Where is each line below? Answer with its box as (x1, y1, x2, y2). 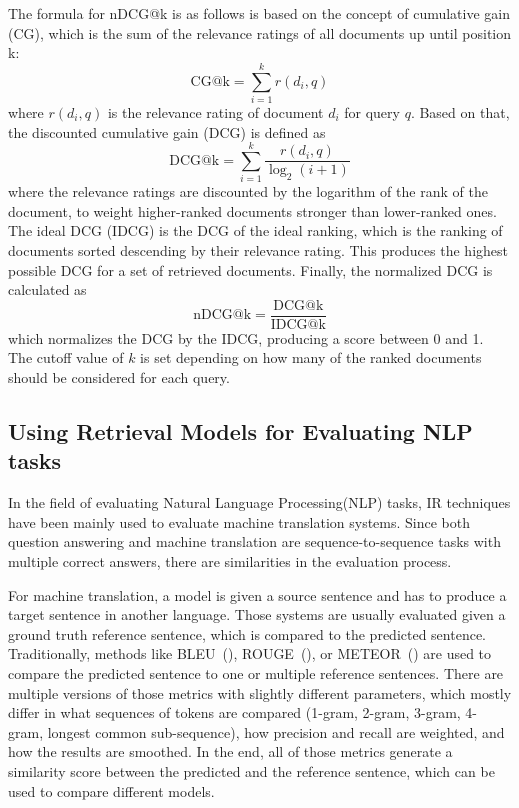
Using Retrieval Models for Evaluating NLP (8, 416, 473, 447)
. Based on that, (410, 101, 510, 122)
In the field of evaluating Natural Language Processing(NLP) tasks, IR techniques (8, 492, 511, 513)
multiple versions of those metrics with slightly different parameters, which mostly (8, 682, 512, 703)
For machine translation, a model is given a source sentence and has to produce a (8, 584, 507, 605)
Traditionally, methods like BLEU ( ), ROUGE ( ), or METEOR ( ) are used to (8, 643, 492, 664)
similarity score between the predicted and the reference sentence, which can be (8, 760, 495, 781)
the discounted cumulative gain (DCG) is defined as (8, 121, 326, 142)
